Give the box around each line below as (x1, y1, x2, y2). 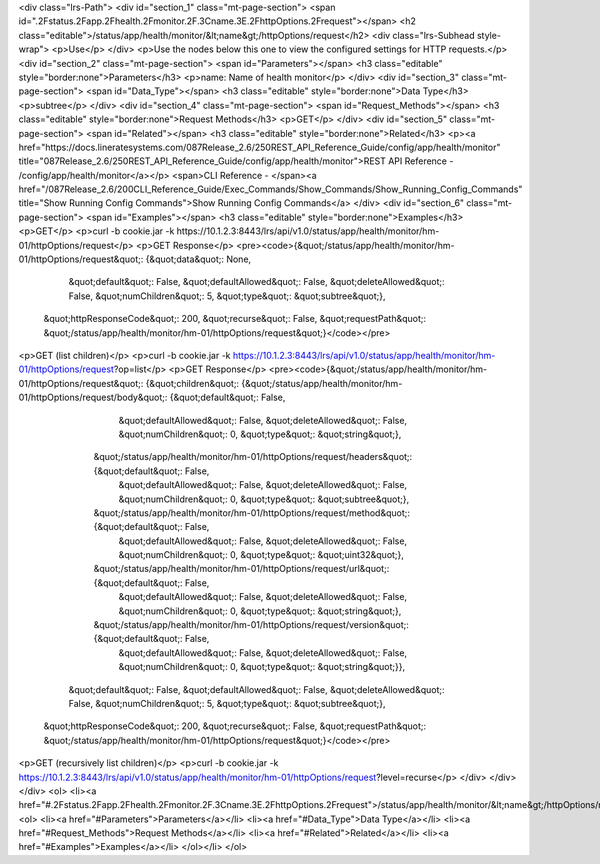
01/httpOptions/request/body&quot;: (18, 391, 168, 404)
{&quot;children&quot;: (145, 377, 240, 389)
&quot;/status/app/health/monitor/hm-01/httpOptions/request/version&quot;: (93, 619, 410, 631)
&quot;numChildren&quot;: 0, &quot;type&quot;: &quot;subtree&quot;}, (118, 493, 410, 505)
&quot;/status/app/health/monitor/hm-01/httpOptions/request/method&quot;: (93, 506, 410, 519)
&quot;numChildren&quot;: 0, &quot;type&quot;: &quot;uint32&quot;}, (118, 549, 405, 561)
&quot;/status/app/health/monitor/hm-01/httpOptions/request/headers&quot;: (93, 451, 413, 463)
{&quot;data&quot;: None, (145, 253, 252, 265)
